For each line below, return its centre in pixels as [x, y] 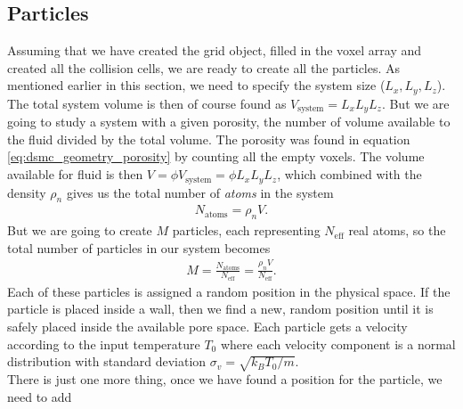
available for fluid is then [75, 174]
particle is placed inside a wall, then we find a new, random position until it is [220, 309]
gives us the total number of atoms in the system [200, 192]
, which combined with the [349, 174]
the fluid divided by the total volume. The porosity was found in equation [209, 139]
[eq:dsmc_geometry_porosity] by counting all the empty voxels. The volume [216, 156]
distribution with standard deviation [107, 361]
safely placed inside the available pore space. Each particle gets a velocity [207, 327]
